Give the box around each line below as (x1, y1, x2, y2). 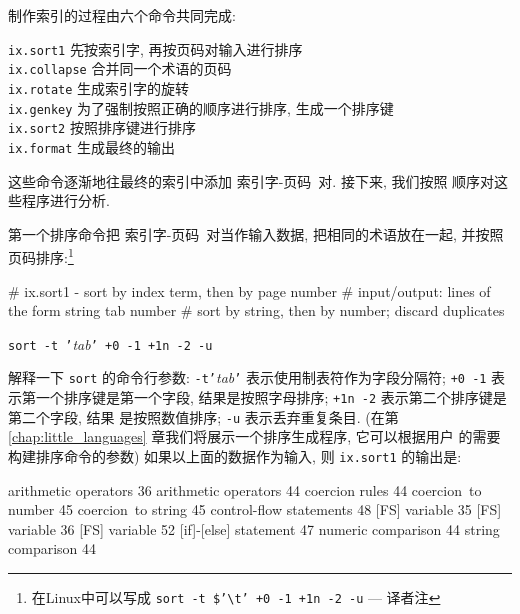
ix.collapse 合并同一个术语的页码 (8, 58, 232, 79)
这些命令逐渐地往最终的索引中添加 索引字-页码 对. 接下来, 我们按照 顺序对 (8, 170, 495, 191)
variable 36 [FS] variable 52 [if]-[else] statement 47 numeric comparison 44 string (8, 518, 500, 539)
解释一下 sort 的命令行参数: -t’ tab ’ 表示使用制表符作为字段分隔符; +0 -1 (8, 367, 487, 388)
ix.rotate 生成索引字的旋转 (8, 77, 190, 98)
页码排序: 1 (8, 244, 74, 267)
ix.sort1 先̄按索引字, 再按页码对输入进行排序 (8, 38, 303, 59)
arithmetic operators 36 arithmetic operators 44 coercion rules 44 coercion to (8, 479, 482, 500)
